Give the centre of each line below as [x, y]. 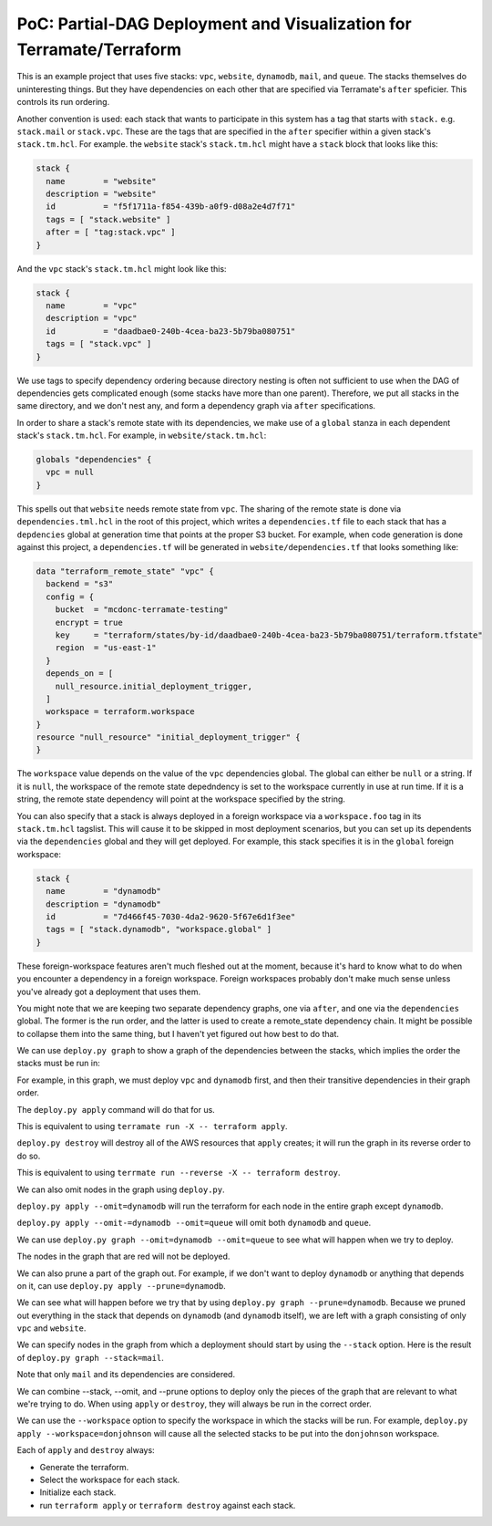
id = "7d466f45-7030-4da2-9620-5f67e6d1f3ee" [171, 916]
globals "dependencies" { [94, 460]
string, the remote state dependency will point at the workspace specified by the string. [181, 799]
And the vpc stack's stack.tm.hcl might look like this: [122, 268]
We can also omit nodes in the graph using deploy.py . [121, 1189]
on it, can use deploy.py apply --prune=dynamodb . [122, 1285]
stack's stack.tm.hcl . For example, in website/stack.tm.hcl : [142, 436]
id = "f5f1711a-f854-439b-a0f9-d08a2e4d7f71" [171, 207]
